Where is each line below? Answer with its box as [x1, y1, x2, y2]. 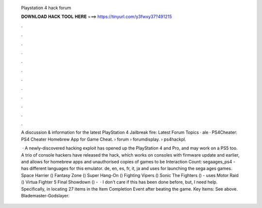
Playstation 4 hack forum [21, 5, 71, 11]
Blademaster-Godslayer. [21, 192, 70, 198]
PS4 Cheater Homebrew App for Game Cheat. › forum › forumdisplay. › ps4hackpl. [21, 136, 186, 142]
